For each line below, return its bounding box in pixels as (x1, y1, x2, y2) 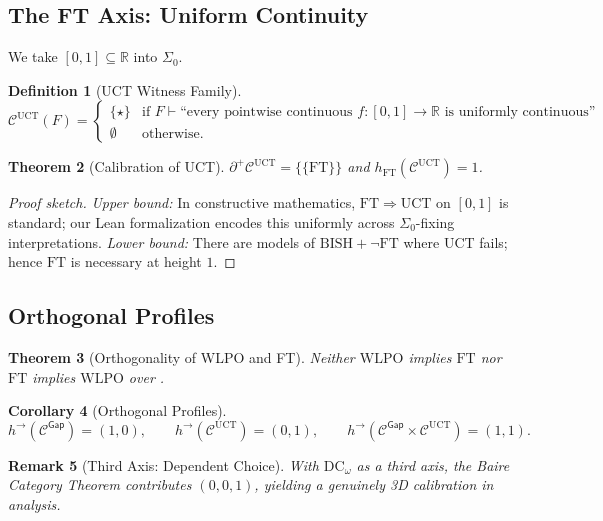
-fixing (415, 211, 455, 232)
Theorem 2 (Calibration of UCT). (8, 156, 225, 177)
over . (128, 366, 165, 387)
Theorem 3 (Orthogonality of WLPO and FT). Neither (8, 346, 355, 367)
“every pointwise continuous (180, 104, 353, 119)
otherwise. (142, 126, 204, 141)
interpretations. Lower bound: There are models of (8, 231, 316, 252)
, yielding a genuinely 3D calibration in (254, 474, 494, 495)
